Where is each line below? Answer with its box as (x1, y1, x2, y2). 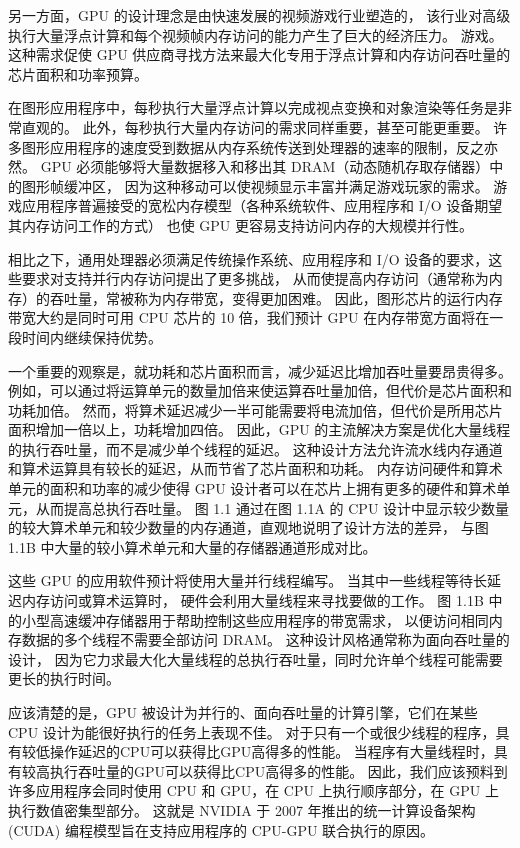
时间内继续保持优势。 (21, 326, 162, 347)
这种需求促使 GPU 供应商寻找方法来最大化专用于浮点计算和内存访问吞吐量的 (8, 44, 511, 65)
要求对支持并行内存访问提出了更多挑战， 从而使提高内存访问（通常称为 (21, 268, 489, 289)
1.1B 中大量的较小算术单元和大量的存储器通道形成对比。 (8, 536, 377, 557)
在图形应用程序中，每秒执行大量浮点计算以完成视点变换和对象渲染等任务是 (8, 97, 498, 118)
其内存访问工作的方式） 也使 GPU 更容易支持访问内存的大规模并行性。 (8, 214, 474, 235)
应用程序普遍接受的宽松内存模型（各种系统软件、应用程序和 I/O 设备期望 (21, 195, 503, 216)
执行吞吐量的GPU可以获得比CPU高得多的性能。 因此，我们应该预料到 (49, 760, 508, 781)
